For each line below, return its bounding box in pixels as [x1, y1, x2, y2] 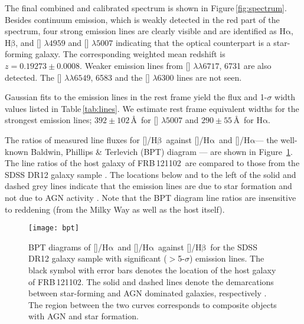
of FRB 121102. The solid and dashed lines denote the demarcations [28, 275, 274, 287]
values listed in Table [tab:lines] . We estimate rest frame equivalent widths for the [5, 102, 299, 114]
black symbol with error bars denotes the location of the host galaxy [28, 263, 276, 276]
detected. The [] [5, 71, 62, 83]
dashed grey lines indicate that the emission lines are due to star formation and [5, 180, 292, 192]
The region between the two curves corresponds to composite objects [28, 298, 277, 310]
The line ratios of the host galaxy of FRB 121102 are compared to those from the [5, 157, 300, 169]
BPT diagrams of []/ [28, 240, 102, 253]
